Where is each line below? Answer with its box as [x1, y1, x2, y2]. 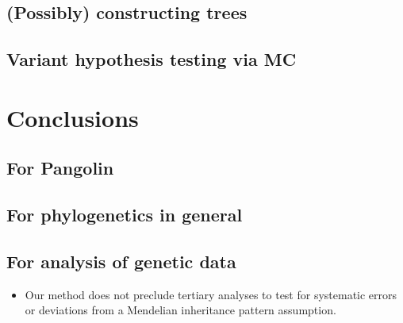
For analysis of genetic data [6, 248, 236, 273]
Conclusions [6, 101, 139, 133]
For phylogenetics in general [6, 202, 243, 227]
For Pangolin [6, 156, 114, 180]
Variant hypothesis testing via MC [6, 47, 297, 71]
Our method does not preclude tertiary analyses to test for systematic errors [25, 286, 397, 302]
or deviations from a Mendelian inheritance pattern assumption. [25, 302, 336, 318]
